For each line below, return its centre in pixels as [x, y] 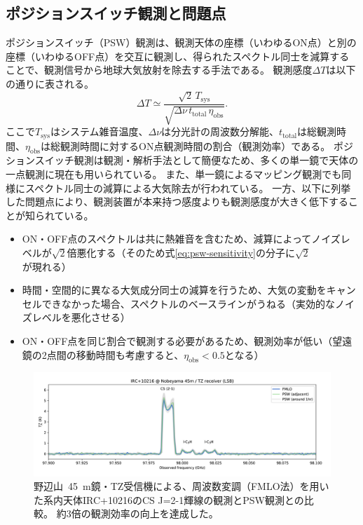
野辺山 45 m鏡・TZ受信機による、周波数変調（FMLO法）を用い [181, 486]
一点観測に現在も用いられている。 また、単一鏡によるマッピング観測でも [174, 174]
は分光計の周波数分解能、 [220, 131]
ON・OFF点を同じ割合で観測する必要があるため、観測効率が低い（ [177, 341]
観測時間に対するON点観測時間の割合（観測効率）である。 [195, 145]
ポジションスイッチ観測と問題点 [116, 13]
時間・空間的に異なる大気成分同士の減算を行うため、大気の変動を [174, 290]
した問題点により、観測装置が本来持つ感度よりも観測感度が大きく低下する [177, 202]
